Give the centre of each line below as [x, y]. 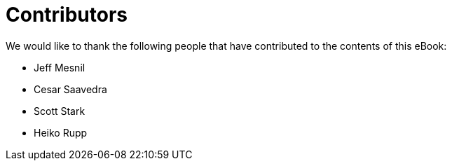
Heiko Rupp [61, 132]
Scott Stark [60, 111]
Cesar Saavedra [70, 89]
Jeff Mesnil [60, 67]
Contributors [67, 15]
